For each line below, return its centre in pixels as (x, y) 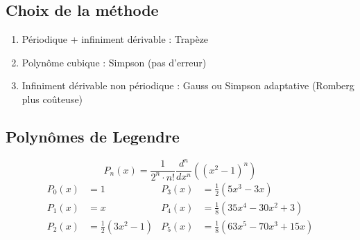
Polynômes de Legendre (93, 136)
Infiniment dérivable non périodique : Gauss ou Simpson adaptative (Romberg (188, 85)
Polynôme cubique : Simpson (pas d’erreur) (114, 62)
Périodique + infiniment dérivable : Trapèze (115, 39)
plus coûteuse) (52, 99)
